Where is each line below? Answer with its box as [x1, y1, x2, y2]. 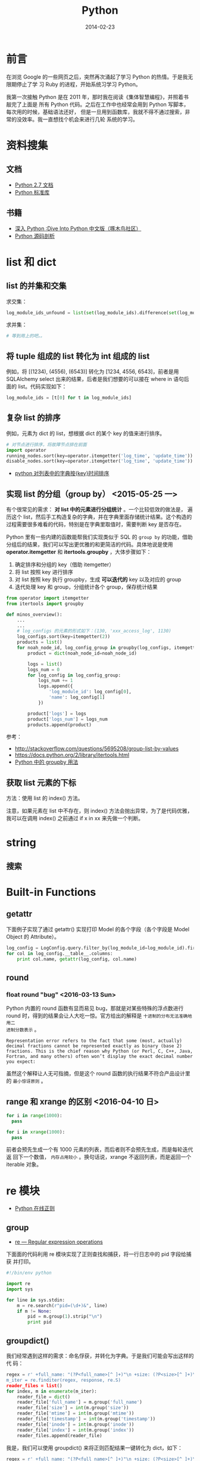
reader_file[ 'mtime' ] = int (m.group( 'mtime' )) [17, 1410, 135, 1416]
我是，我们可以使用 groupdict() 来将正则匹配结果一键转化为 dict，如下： [6, 1444, 183, 1451]
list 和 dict [6, 255, 57, 269]
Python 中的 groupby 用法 [14, 758, 79, 766]
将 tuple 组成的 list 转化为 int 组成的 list [6, 351, 150, 361]
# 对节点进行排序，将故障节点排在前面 [6, 442, 87, 448]
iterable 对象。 [6, 1161, 42, 1168]
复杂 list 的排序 [6, 412, 61, 423]
